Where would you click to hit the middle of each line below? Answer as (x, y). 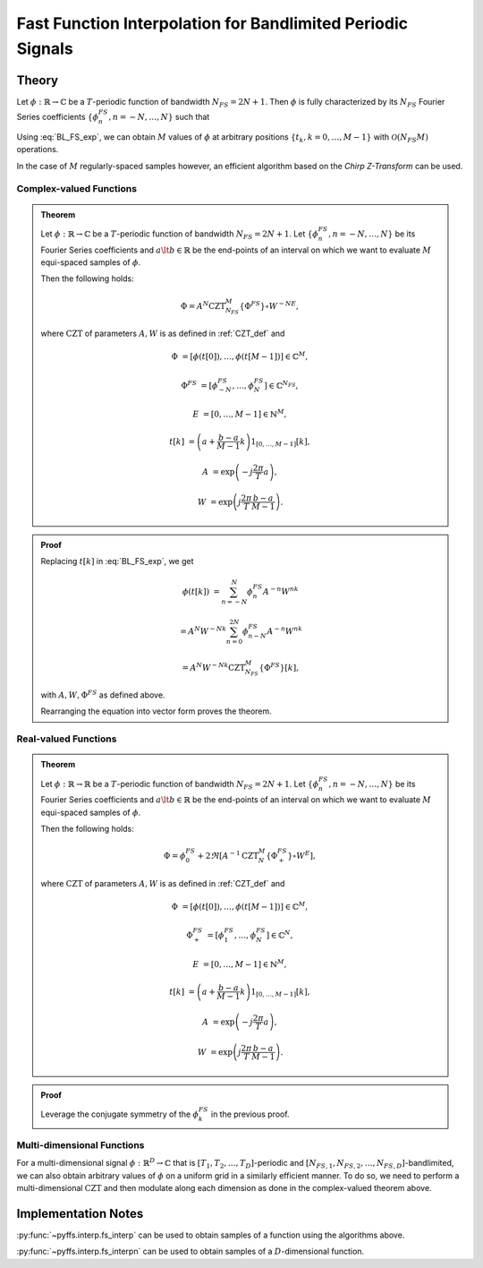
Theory (38, 80)
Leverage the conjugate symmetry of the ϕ (120, 1114)
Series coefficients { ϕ (58, 117)
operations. (38, 150)
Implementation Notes (80, 1213)
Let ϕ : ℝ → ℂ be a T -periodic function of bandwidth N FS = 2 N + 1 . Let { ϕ (180, 235)
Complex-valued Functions (77, 189)
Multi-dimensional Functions (80, 1144)
